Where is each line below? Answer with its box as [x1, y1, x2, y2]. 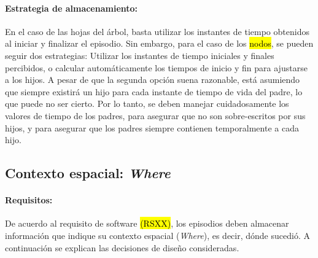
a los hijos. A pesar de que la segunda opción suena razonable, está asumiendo [5, 73, 300, 86]
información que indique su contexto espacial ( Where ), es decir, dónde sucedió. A [5, 229, 310, 241]
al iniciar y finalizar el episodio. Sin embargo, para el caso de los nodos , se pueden [5, 37, 314, 50]
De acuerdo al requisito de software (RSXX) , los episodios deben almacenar [5, 217, 289, 230]
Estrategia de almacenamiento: [5, 1, 138, 14]
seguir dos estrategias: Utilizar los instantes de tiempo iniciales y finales [5, 49, 274, 61]
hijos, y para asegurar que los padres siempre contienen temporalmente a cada [5, 121, 299, 134]
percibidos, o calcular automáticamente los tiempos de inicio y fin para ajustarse [5, 61, 308, 74]
